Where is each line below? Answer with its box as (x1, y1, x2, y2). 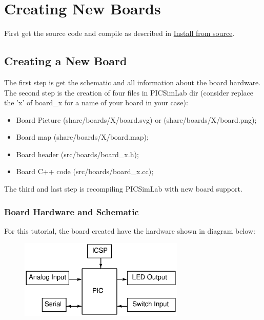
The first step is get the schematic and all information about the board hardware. (4, 77, 261, 87)
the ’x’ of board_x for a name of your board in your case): (4, 97, 188, 108)
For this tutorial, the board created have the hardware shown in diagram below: (4, 225, 255, 236)
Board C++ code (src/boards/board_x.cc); (16, 166, 154, 177)
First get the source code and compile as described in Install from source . (4, 28, 235, 39)
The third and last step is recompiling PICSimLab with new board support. (4, 183, 242, 194)
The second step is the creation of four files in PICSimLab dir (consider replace (4, 87, 253, 98)
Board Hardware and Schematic (4, 205, 139, 218)
